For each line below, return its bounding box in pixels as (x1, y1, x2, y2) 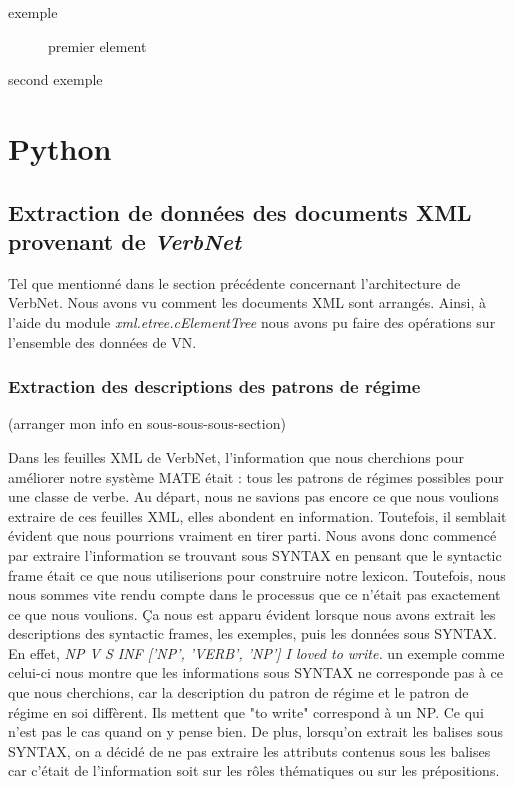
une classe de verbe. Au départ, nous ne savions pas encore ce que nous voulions (8, 486, 499, 507)
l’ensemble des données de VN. (8, 331, 197, 352)
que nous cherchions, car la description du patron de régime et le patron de (8, 682, 469, 703)
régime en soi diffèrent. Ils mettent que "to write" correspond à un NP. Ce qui (8, 701, 484, 722)
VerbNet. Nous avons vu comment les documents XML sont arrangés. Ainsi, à (8, 292, 486, 313)
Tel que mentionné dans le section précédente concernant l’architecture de (8, 272, 461, 293)
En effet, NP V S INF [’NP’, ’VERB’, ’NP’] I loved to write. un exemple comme (8, 642, 505, 663)
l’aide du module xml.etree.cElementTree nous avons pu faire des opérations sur (8, 311, 496, 332)
